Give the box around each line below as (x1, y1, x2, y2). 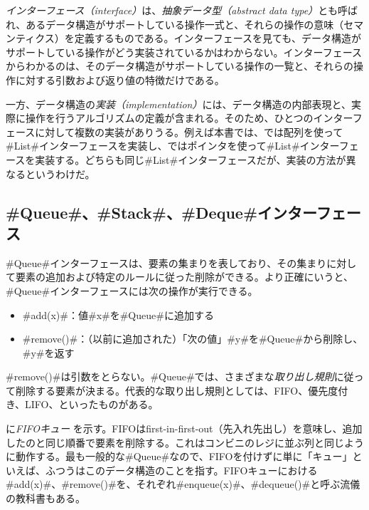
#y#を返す (22, 345, 75, 360)
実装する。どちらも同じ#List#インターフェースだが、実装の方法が (35, 152, 346, 167)
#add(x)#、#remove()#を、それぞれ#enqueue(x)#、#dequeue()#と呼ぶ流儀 (6, 477, 360, 491)
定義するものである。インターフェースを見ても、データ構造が (74, 31, 361, 46)
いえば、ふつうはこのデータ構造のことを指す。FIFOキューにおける (6, 462, 318, 477)
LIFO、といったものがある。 (25, 397, 159, 412)
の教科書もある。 (6, 491, 85, 506)
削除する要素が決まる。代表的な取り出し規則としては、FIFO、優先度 (15, 382, 338, 397)
